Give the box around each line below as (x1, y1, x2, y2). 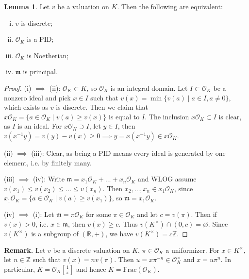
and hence (76, 263, 106, 274)
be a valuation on (57, 1, 109, 11)
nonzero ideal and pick (4, 92, 71, 102)
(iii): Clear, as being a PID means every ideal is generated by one (31, 148, 226, 158)
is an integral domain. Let (110, 82, 188, 93)
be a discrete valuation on (53, 245, 130, 255)
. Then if (191, 209, 217, 219)
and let (137, 209, 158, 219)
